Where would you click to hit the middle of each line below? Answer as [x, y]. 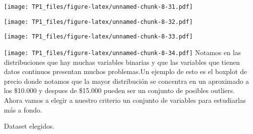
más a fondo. [23, 109]
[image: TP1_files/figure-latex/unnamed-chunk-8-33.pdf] [98, 37]
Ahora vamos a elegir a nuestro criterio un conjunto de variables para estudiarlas [125, 100]
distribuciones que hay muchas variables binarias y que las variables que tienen [122, 62]
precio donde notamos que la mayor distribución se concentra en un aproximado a [126, 81]
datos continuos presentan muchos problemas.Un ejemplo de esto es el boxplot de [126, 71]
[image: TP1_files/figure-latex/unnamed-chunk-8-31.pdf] [98, 7]
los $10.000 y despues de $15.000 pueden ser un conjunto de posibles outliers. [119, 90]
